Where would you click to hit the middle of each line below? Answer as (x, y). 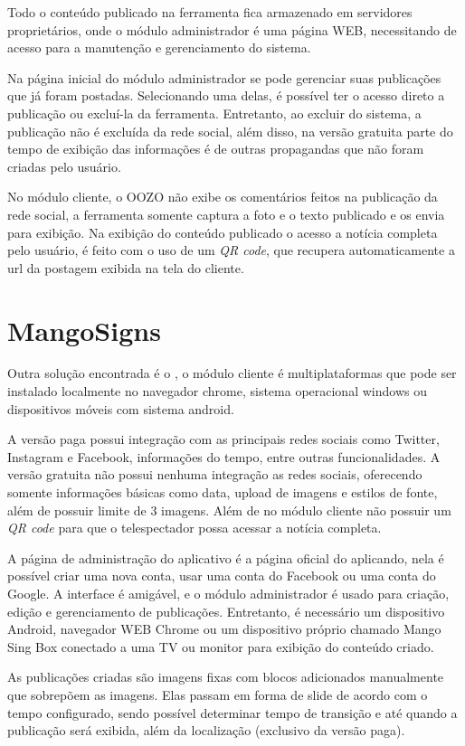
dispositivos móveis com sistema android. (121, 408)
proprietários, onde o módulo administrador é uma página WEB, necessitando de (232, 29)
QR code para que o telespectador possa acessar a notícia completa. (195, 528)
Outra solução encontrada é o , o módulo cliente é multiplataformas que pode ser (232, 373)
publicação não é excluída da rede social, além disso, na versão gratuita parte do (230, 131)
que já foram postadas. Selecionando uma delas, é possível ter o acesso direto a (226, 95)
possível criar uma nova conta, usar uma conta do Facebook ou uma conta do (222, 576)
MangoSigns (84, 330)
